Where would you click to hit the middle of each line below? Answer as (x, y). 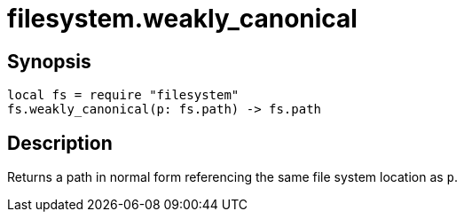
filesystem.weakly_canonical (182, 19)
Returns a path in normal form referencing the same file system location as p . (233, 177)
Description (60, 143)
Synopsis (49, 61)
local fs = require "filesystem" (123, 95)
